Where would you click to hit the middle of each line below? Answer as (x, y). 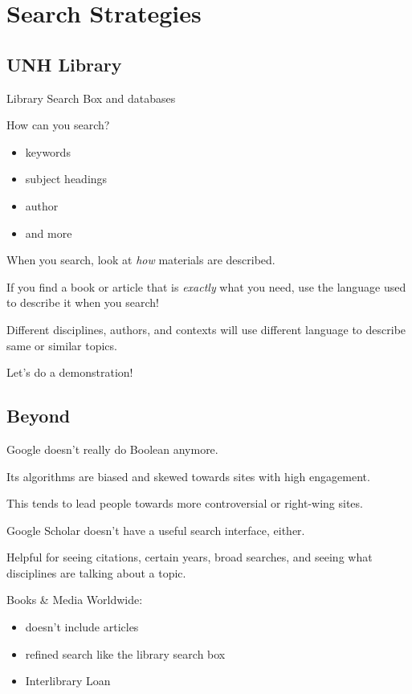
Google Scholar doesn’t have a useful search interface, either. (156, 530)
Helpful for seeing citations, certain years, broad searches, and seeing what (190, 557)
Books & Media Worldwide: (75, 600)
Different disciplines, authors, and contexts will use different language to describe (206, 329)
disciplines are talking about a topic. (96, 572)
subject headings (66, 179)
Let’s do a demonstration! (70, 372)
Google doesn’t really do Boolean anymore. (112, 449)
